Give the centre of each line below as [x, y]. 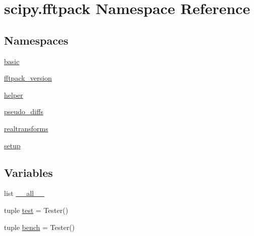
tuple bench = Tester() [39, 227]
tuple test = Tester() [36, 210]
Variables [29, 172]
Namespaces [36, 40]
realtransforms [26, 128]
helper [14, 94]
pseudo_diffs [24, 111]
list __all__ [24, 193]
